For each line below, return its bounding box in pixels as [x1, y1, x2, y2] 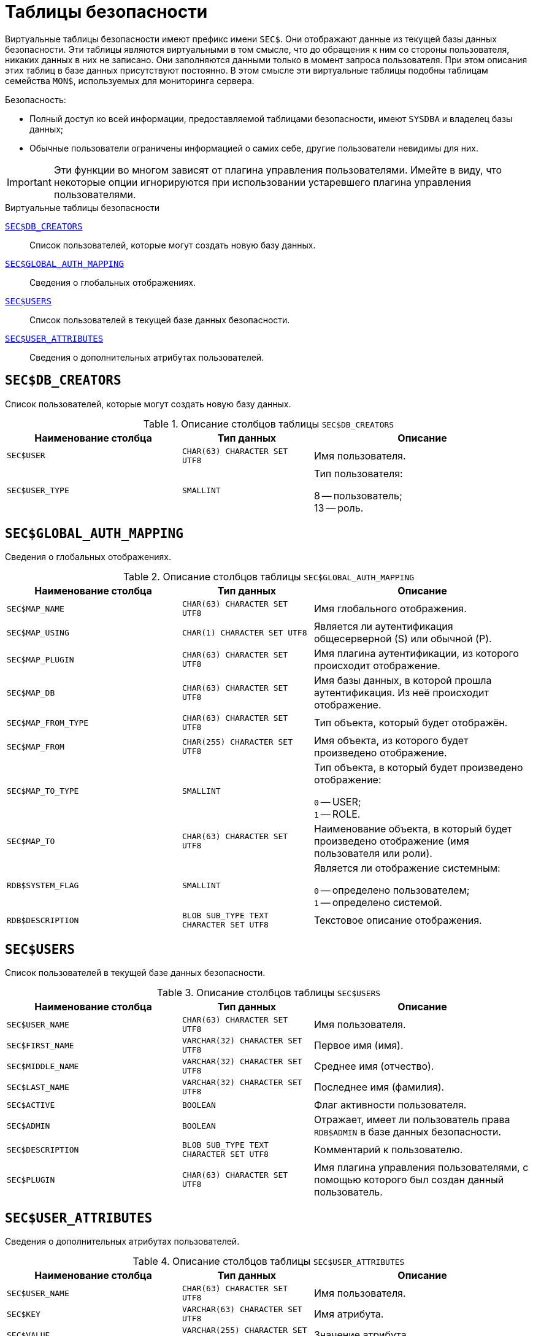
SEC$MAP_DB [7, 688, 55, 697]
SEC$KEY [7, 1309, 40, 1319]
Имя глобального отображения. [313, 602, 467, 615]
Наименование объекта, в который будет [313, 823, 512, 835]
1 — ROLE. [313, 808, 361, 821]
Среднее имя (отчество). [313, 1060, 434, 1073]
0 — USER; [313, 796, 361, 808]
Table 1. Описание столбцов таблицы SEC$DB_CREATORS [143, 417, 394, 430]
